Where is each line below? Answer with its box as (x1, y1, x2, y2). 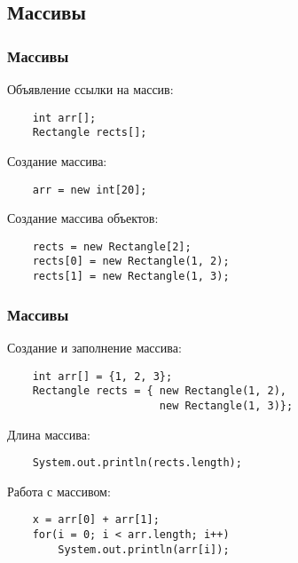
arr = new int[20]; (32, 183, 147, 196)
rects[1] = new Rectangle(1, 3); (32, 270, 230, 283)
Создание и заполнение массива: (7, 337, 182, 356)
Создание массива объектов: (7, 209, 159, 227)
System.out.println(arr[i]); (58, 543, 230, 556)
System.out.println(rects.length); (32, 456, 242, 470)
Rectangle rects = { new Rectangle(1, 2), (32, 385, 286, 398)
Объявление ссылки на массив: (7, 80, 174, 98)
